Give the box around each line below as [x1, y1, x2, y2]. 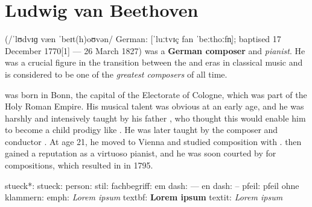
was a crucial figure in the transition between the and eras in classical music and [5, 56, 303, 69]
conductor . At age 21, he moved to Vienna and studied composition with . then [5, 135, 302, 147]
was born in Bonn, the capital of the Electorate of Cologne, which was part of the [5, 88, 307, 100]
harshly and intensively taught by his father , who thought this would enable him [5, 111, 306, 124]
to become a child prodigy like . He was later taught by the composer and [5, 123, 278, 136]
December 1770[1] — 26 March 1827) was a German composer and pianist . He [5, 44, 305, 57]
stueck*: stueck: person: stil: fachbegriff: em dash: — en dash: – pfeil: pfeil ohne [5, 179, 299, 191]
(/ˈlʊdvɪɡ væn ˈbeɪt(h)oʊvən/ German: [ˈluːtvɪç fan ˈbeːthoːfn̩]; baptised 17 [5, 32, 281, 45]
